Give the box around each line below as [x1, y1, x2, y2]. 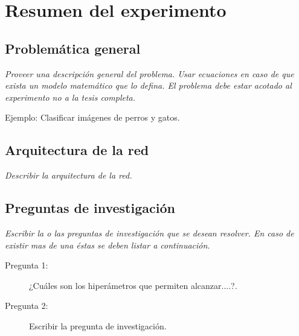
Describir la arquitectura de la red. [5, 169, 132, 182]
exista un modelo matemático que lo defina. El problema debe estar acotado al [5, 79, 292, 92]
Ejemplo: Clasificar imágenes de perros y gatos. [5, 111, 180, 124]
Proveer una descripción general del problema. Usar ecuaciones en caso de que [5, 67, 294, 80]
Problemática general [5, 39, 141, 57]
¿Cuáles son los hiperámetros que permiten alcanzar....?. [29, 279, 237, 291]
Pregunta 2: [5, 299, 48, 312]
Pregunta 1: [5, 259, 48, 271]
